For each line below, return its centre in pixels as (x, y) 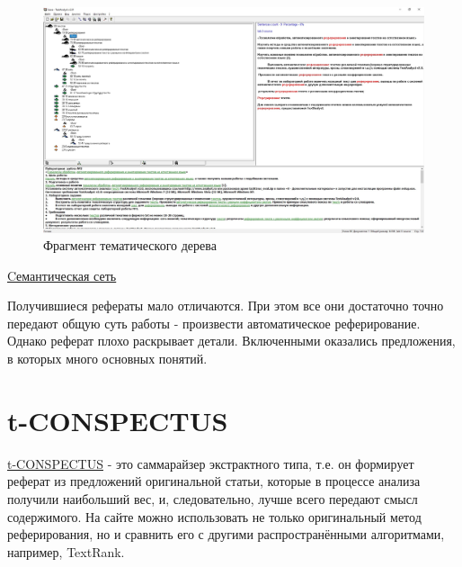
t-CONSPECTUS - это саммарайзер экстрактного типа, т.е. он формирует (211, 463)
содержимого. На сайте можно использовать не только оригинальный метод (214, 516)
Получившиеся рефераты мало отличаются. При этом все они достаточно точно (226, 306)
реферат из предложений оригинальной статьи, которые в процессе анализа (214, 481)
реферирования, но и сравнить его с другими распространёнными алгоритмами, (226, 534)
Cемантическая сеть (62, 275)
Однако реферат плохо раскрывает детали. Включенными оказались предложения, (231, 341)
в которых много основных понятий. (107, 359)
